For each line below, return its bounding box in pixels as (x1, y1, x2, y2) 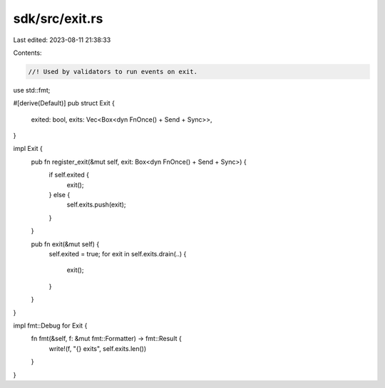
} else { (48, 191, 71, 199)
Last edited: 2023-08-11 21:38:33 (13, 36, 111, 44)
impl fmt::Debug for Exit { (13, 321, 88, 330)
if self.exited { (48, 171, 89, 179)
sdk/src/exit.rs (13, 11, 103, 26)
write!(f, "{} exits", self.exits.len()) (48, 344, 147, 352)
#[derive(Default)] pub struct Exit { (13, 99, 115, 108)
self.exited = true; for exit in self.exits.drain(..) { (48, 249, 187, 258)
